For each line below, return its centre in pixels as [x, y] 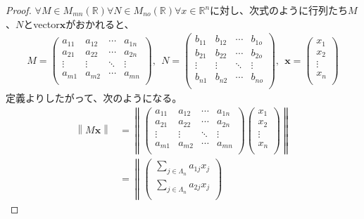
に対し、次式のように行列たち [279, 10]
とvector [42, 24]
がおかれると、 [100, 24]
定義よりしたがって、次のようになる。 [94, 97]
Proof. [19, 10]
